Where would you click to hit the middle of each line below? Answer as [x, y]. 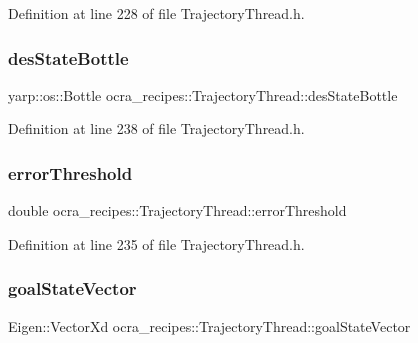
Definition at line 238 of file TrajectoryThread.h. [156, 128]
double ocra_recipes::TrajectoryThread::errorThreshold [177, 210]
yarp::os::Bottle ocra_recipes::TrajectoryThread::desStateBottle [203, 94]
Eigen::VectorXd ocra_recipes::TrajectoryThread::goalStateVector [209, 325]
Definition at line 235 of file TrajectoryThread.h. [156, 243]
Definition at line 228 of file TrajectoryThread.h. [156, 13]
